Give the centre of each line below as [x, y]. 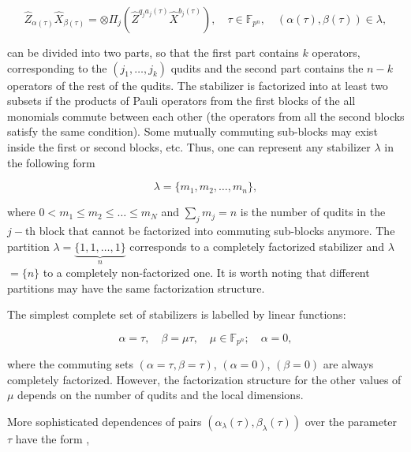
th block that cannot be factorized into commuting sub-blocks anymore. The [210, 230]
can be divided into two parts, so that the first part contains [153, 52]
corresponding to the [57, 67]
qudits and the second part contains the [267, 67]
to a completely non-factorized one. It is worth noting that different [206, 272]
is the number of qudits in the [313, 212]
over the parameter [351, 421]
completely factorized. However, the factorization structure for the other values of [204, 379]
